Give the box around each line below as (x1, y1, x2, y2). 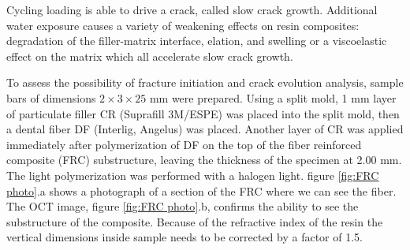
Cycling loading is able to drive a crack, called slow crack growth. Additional (6, 2, 378, 17)
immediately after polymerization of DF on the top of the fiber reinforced (6, 136, 362, 152)
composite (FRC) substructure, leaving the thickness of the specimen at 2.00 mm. (6, 151, 402, 168)
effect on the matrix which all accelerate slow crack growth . (6, 47, 293, 64)
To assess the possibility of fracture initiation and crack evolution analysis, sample (6, 74, 404, 91)
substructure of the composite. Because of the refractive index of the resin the (6, 213, 383, 229)
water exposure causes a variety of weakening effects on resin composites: (6, 17, 360, 33)
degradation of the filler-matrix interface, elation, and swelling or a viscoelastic (6, 32, 387, 49)
